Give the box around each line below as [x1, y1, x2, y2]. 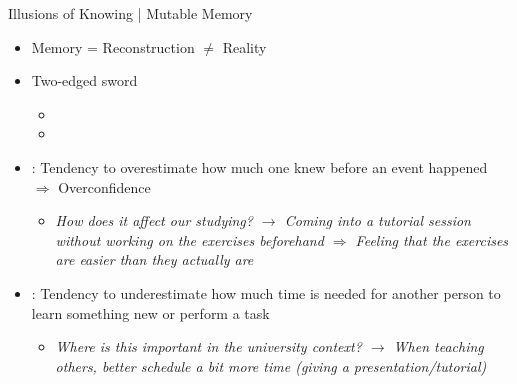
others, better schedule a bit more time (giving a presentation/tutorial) [55, 355, 487, 376]
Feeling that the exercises [355, 229, 509, 250]
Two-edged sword [31, 70, 138, 91]
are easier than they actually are [55, 249, 254, 270]
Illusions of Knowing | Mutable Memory [8, 3, 253, 23]
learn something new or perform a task [31, 302, 270, 323]
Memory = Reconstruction [31, 36, 195, 57]
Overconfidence [58, 176, 151, 197]
